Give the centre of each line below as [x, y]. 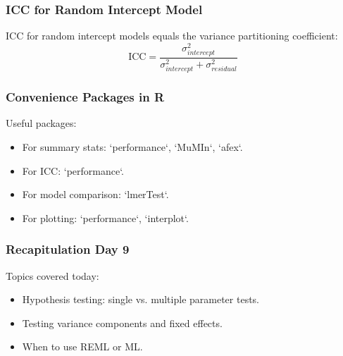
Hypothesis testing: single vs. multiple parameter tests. [141, 299]
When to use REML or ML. [82, 346]
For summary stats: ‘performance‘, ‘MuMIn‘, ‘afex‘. [132, 146]
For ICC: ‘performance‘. [73, 170]
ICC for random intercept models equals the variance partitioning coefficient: [172, 36]
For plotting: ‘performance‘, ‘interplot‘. [105, 217]
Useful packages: [41, 123]
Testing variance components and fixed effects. [122, 323]
